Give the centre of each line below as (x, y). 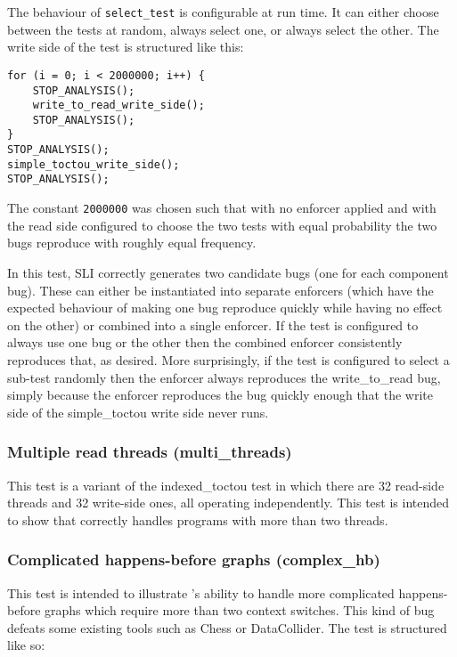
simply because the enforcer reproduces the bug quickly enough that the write (220, 395)
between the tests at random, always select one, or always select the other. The (223, 29)
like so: (26, 645)
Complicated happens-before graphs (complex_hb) (194, 560)
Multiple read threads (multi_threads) (150, 452)
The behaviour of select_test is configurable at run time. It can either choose (223, 12)
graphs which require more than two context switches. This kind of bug (240, 610)
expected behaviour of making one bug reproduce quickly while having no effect (225, 308)
